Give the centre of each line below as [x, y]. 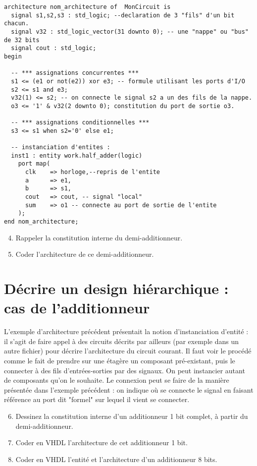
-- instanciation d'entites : [61, 147]
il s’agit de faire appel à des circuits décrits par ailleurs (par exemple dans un [121, 341]
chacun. [17, 24]
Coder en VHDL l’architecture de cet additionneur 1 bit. [102, 442]
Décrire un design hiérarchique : [116, 288]
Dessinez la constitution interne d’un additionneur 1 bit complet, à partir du [132, 416]
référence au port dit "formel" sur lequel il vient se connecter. [97, 399]
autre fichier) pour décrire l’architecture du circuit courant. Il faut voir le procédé [128, 351]
